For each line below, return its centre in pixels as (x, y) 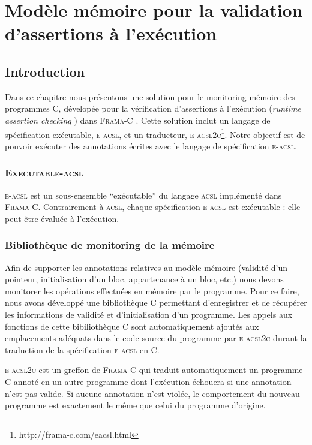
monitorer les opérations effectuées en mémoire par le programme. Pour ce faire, (152, 291)
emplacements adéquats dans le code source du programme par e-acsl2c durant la (156, 338)
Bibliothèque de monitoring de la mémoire (110, 245)
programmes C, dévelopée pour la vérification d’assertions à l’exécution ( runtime (153, 108)
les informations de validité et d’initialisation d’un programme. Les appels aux (149, 314)
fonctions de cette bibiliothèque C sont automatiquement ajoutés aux (132, 326)
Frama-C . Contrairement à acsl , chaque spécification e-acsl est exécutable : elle (153, 207)
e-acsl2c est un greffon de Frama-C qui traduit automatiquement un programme (154, 370)
